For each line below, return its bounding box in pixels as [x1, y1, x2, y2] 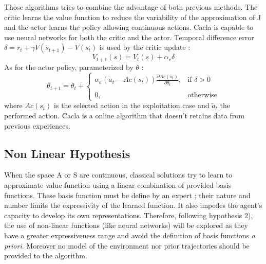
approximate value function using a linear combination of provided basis [4, 179, 232, 190]
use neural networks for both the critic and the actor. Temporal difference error [4, 31, 254, 42]
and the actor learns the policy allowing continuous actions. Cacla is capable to [4, 22, 254, 32]
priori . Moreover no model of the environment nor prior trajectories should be [4, 240, 250, 251]
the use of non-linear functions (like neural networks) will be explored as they [4, 220, 248, 231]
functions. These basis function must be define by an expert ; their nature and [4, 189, 251, 200]
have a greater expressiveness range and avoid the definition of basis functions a [4, 230, 255, 240]
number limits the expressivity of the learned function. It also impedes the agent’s [4, 200, 262, 210]
